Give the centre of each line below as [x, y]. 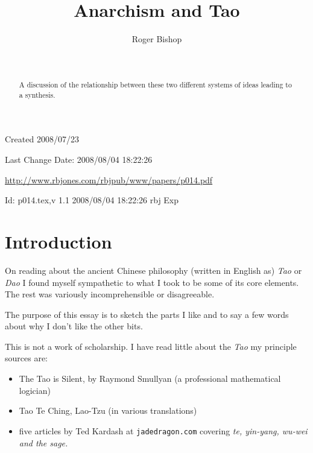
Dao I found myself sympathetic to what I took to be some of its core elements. [152, 282]
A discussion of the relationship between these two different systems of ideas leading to [155, 85]
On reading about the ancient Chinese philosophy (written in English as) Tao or [153, 270]
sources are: [26, 358]
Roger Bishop [157, 39]
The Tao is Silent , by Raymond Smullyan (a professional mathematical [150, 379]
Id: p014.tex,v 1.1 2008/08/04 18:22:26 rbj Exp [92, 200]
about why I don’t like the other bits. [74, 326]
